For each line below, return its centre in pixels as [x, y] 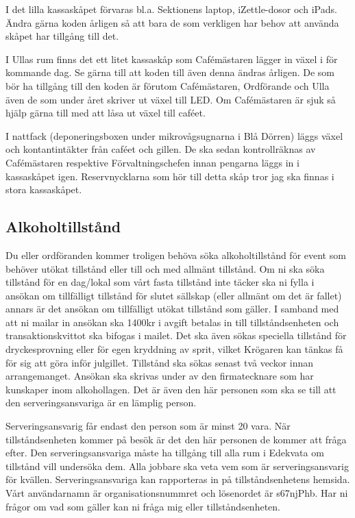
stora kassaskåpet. [44, 189]
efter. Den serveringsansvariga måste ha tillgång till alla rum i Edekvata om [165, 453]
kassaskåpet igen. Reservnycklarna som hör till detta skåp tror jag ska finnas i [170, 176]
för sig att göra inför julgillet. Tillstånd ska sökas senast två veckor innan [160, 362]
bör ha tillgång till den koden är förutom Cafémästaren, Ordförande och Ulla [168, 85]
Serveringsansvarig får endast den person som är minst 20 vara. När [148, 426]
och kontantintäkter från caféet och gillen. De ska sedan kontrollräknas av [161, 149]
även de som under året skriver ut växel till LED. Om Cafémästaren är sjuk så [171, 99]
